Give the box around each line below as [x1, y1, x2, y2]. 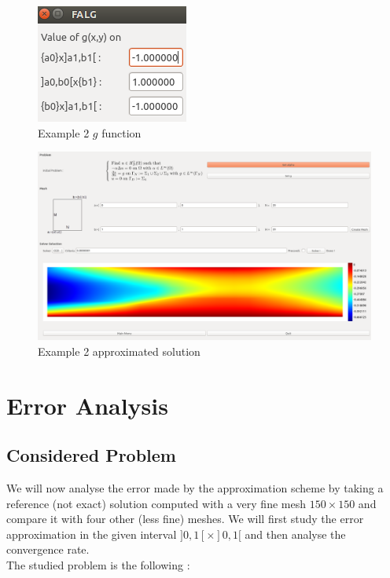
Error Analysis [6, 389, 168, 421]
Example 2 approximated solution [38, 342, 201, 359]
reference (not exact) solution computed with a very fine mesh [6, 495, 306, 511]
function [101, 124, 142, 141]
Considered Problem [6, 443, 176, 467]
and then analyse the [245, 525, 346, 542]
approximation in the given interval [6, 525, 177, 542]
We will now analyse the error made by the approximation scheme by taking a [6, 480, 384, 496]
